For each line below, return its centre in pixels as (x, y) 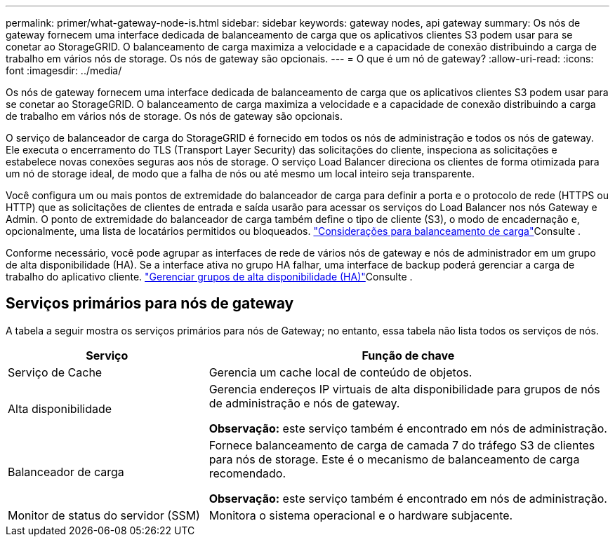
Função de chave (408, 355)
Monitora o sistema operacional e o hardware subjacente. (361, 515)
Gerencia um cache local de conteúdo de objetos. (340, 372)
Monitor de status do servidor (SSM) (104, 515)
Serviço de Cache (55, 372)
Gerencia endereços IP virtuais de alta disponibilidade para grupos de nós (404, 389)
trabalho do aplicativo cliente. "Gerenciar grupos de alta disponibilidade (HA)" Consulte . (209, 277)
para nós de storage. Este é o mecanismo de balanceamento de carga (394, 459)
